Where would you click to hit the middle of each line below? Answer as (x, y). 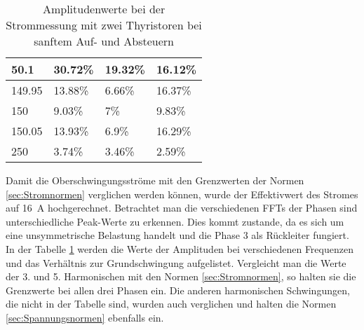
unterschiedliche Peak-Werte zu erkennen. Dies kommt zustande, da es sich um (175, 221)
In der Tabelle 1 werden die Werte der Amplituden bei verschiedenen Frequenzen (180, 248)
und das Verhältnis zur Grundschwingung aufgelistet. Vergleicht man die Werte (176, 262)
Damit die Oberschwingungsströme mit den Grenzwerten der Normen (155, 180)
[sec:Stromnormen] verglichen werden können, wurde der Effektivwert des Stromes (182, 194)
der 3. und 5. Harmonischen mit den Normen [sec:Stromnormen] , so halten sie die (181, 276)
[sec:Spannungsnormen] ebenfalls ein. (85, 317)
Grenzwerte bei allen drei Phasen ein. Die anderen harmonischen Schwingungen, (178, 290)
